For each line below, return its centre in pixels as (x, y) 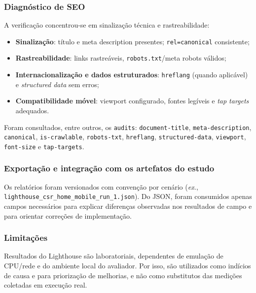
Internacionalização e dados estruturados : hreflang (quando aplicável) (132, 75)
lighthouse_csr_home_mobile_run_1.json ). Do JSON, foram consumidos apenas (128, 196)
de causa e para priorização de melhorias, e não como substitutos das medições (123, 275)
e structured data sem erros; (57, 84)
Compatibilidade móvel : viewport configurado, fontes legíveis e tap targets (132, 101)
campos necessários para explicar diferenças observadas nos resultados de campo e (128, 206)
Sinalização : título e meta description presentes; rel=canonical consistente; (132, 41)
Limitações (26, 238)
